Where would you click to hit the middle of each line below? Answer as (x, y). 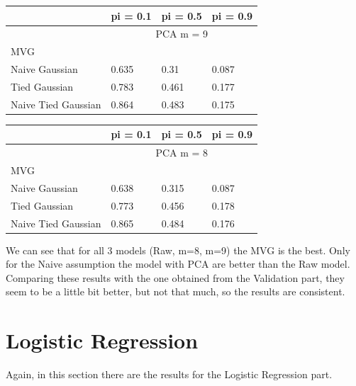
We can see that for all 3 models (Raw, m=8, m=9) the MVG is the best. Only (178, 250)
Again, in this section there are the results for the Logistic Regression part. (169, 374)
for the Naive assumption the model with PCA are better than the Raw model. (178, 264)
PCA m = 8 (182, 153)
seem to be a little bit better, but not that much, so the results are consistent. (176, 291)
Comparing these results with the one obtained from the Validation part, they (175, 277)
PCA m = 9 (182, 34)
